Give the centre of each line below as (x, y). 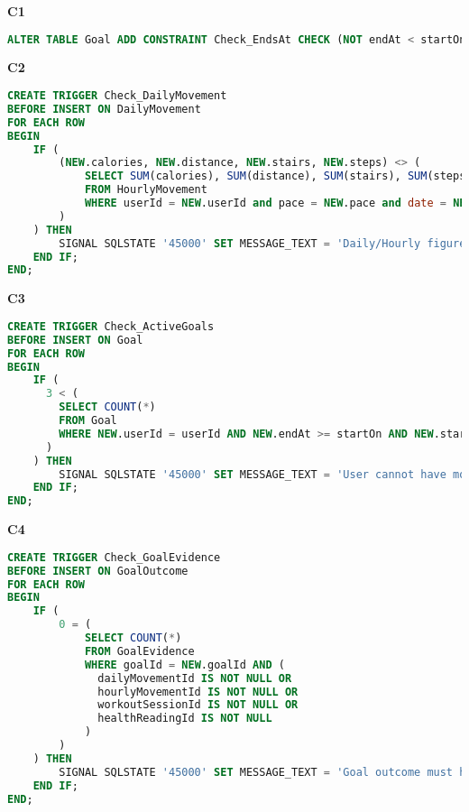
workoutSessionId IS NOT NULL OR (198, 705)
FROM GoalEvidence (139, 651)
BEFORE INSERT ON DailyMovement (104, 109)
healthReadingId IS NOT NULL (185, 719)
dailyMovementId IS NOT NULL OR (195, 678)
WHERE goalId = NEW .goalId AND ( (184, 664)
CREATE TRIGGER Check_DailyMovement (117, 96)
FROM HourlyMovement (146, 190)
